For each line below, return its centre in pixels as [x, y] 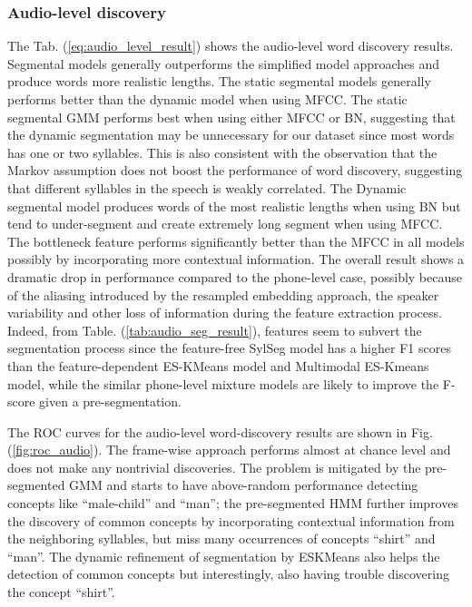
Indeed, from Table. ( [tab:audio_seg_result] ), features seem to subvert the [215, 330]
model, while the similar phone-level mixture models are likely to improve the [223, 383]
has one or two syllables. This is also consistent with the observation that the [222, 152]
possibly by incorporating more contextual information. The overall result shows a [236, 259]
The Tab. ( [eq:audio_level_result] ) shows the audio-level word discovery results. [231, 46]
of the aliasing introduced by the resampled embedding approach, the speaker [223, 294]
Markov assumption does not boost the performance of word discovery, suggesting [235, 170]
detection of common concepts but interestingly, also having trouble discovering [228, 574]
